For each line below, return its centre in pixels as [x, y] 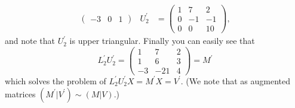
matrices [20, 93]
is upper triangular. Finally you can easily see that [162, 41]
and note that [30, 41]
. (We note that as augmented [236, 80]
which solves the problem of [56, 80]
